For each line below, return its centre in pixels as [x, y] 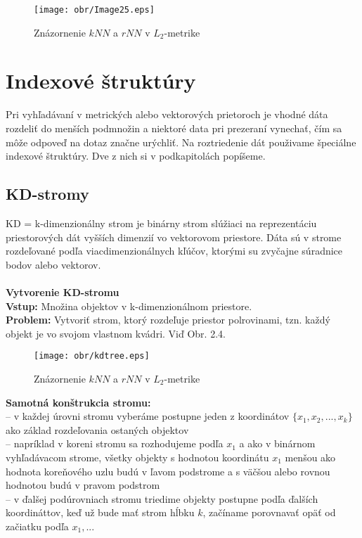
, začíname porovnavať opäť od [269, 512]
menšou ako [310, 457]
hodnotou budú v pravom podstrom [83, 485]
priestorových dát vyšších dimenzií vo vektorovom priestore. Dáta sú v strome [174, 237]
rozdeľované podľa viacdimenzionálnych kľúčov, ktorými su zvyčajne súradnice [174, 251]
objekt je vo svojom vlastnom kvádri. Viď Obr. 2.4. [116, 333]
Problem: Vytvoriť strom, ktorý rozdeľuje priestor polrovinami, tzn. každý [168, 320]
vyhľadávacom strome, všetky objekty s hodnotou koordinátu [137, 457]
